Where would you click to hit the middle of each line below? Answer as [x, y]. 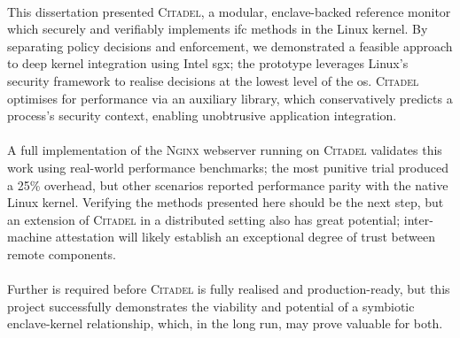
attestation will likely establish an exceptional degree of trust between [245, 237]
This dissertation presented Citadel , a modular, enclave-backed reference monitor [229, 11]
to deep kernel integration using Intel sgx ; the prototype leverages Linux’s [208, 63]
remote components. [62, 253]
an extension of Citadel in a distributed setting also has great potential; [204, 219]
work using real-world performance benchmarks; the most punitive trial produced [228, 167]
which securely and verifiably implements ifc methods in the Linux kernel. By [218, 29]
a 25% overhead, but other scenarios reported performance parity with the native [228, 184]
